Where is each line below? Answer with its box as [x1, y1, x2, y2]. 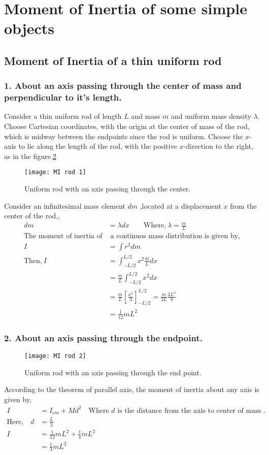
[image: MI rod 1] [24, 169, 86, 176]
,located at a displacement [140, 200, 221, 211]
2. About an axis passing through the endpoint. [4, 331, 203, 344]
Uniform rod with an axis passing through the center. [24, 183, 191, 194]
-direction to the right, [183, 141, 253, 151]
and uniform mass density [171, 111, 251, 121]
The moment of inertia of [23, 233, 103, 240]
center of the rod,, [4, 210, 60, 221]
